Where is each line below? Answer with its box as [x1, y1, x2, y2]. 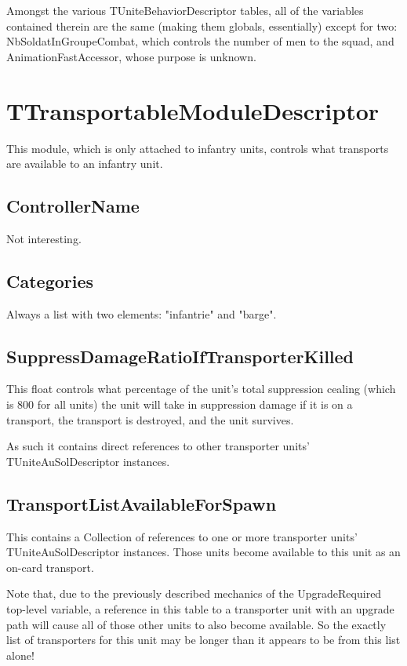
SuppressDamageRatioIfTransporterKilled [6, 344, 354, 368]
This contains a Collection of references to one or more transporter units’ [6, 528, 358, 544]
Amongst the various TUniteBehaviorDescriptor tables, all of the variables [6, 2, 364, 18]
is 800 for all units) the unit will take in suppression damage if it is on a [6, 396, 353, 413]
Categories [6, 268, 94, 293]
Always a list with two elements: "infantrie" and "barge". [6, 305, 277, 322]
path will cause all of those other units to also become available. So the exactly [6, 616, 387, 632]
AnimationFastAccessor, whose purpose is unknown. [6, 48, 256, 64]
